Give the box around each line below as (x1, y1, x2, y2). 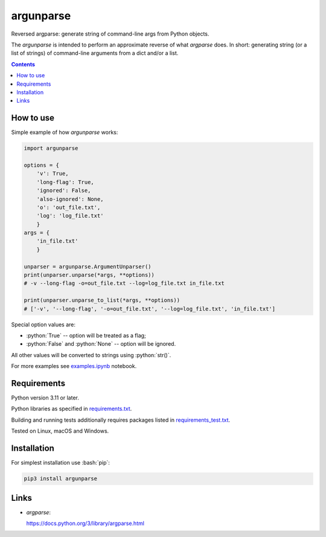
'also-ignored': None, (36, 195, 104, 202)
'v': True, (36, 170, 69, 177)
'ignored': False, (36, 187, 91, 194)
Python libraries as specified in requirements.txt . (11, 405, 132, 413)
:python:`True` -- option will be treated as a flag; (26, 332, 146, 339)
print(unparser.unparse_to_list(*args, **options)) (24, 297, 181, 304)
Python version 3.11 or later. (11, 394, 80, 401)
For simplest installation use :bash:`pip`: (11, 459, 110, 466)
